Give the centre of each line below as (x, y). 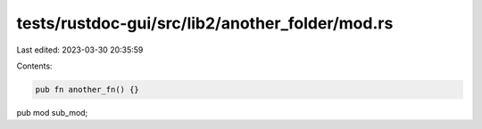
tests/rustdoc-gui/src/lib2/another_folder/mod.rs (205, 23)
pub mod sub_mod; (52, 112)
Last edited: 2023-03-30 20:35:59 (80, 50)
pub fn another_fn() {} (87, 89)
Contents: (34, 66)
